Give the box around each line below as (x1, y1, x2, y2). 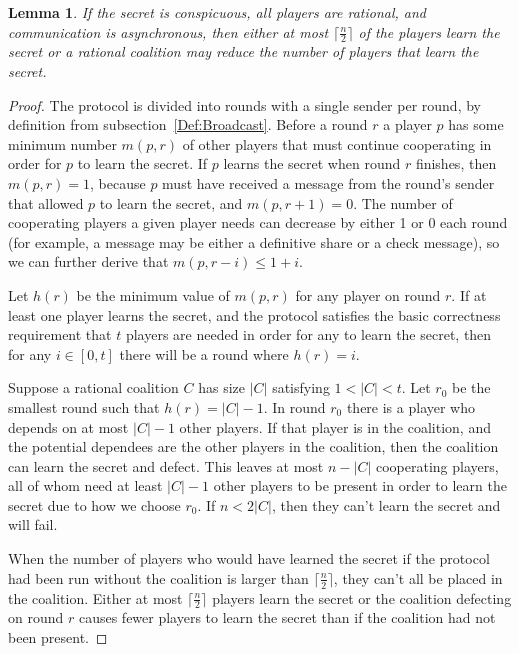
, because (90, 172, 146, 193)
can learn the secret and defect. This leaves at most (8, 455, 324, 476)
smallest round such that (8, 396, 160, 417)
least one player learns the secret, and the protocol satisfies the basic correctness (8, 304, 501, 325)
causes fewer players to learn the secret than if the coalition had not (78, 607, 496, 628)
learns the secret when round (223, 153, 401, 174)
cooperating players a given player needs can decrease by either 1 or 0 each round (8, 212, 508, 233)
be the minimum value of (76, 284, 230, 305)
